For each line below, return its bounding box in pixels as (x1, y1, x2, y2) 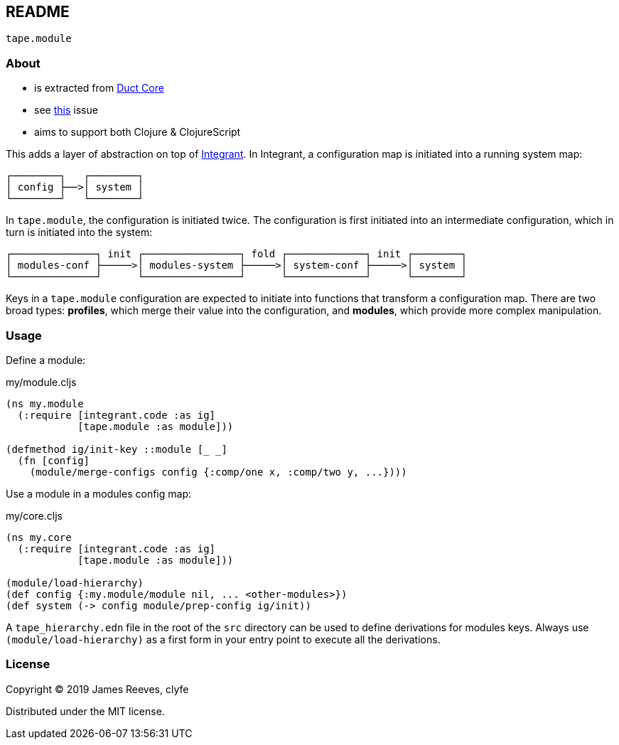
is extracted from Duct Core (34, 82, 164, 95)
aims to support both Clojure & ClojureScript (34, 126, 241, 139)
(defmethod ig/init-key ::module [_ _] (6, 443, 227, 455)
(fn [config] (17, 454, 90, 466)
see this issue (34, 104, 98, 117)
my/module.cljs (6, 375, 77, 388)
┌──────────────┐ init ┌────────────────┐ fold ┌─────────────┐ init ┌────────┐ (6, 248, 468, 260)
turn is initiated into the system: (6, 226, 153, 239)
